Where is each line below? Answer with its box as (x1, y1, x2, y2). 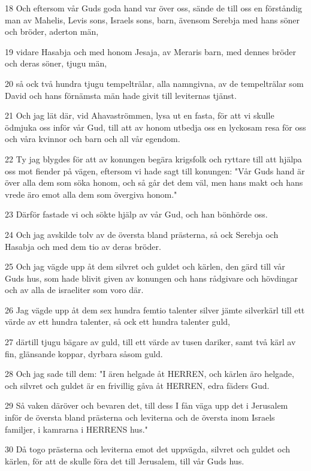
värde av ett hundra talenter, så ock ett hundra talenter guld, (5, 315, 230, 328)
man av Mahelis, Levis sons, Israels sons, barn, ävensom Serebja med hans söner (5, 13, 300, 26)
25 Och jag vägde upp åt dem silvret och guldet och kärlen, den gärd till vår (5, 260, 285, 273)
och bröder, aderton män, (5, 25, 99, 38)
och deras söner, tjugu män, (5, 57, 107, 70)
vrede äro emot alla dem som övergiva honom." (5, 188, 177, 200)
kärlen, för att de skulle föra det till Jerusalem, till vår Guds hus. (5, 454, 244, 467)
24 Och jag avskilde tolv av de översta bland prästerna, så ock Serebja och (5, 228, 279, 240)
